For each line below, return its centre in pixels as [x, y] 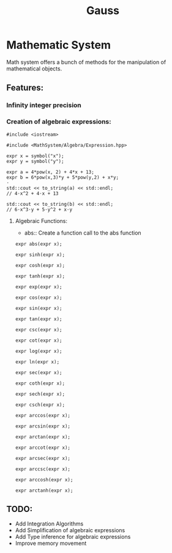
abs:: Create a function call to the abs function [83, 233]
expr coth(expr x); [40, 383]
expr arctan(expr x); [43, 437]
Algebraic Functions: [41, 220]
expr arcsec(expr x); [43, 458]
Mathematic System [59, 45]
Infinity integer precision [44, 105]
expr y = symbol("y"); [35, 161]
